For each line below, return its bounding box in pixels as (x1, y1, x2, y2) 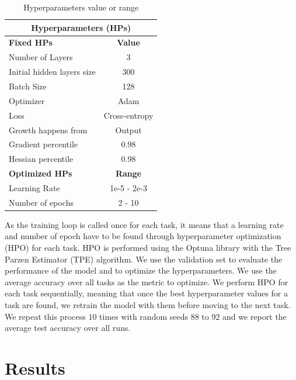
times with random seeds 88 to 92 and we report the (99, 310, 287, 322)
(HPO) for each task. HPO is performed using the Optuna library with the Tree (5, 241, 291, 253)
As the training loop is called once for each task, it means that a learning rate (5, 218, 284, 230)
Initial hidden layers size (9, 65, 96, 78)
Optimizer (9, 94, 45, 106)
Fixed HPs (9, 36, 53, 49)
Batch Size (9, 80, 47, 92)
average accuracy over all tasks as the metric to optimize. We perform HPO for (5, 275, 288, 288)
